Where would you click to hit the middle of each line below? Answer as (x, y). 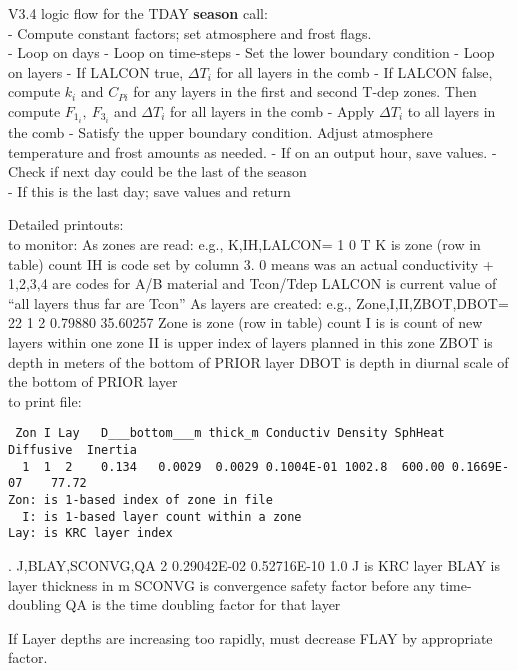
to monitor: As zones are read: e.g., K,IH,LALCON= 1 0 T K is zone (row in (244, 244)
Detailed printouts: (66, 224)
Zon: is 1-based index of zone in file (140, 500)
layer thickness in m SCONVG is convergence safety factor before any (222, 584)
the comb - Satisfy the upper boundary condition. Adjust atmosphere (220, 132)
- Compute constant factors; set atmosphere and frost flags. (190, 32)
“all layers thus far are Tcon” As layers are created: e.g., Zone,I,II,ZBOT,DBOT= (258, 302)
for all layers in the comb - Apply (272, 110)
